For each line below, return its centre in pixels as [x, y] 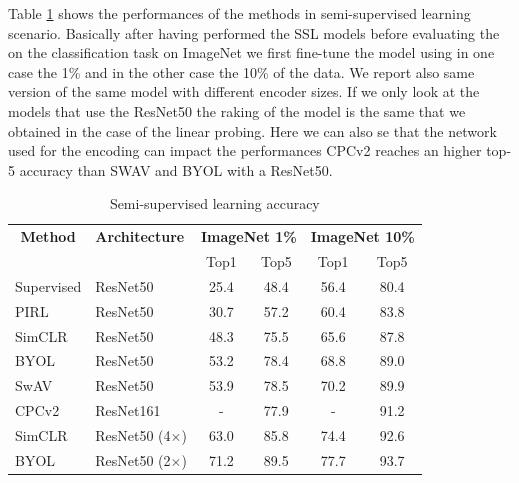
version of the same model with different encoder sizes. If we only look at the [244, 91]
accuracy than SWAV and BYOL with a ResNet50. [176, 169]
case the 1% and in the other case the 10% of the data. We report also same [241, 71]
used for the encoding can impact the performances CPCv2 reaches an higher [245, 150]
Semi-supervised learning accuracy [214, 203]
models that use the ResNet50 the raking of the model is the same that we [237, 110]
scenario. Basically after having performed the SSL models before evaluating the [254, 32]
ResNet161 [128, 410]
